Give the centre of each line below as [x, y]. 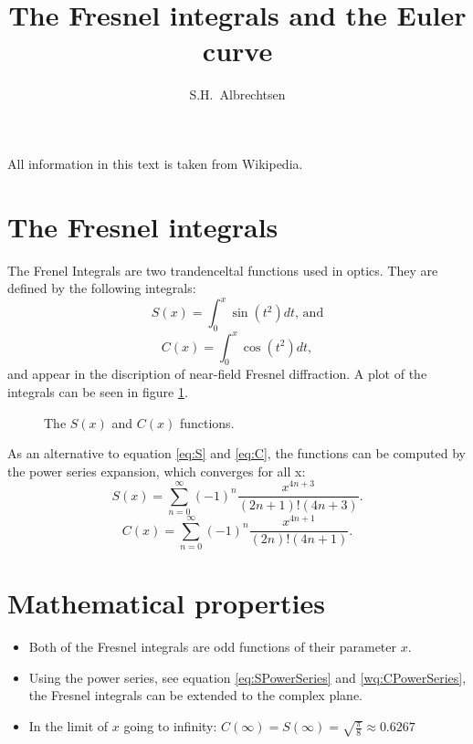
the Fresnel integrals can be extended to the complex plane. [195, 695]
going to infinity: [170, 726]
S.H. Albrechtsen [237, 94]
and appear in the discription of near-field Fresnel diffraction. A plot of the [217, 374]
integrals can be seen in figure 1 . [98, 392]
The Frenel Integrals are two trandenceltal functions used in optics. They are [223, 270]
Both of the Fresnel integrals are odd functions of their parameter [213, 647]
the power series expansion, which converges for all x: [157, 471]
